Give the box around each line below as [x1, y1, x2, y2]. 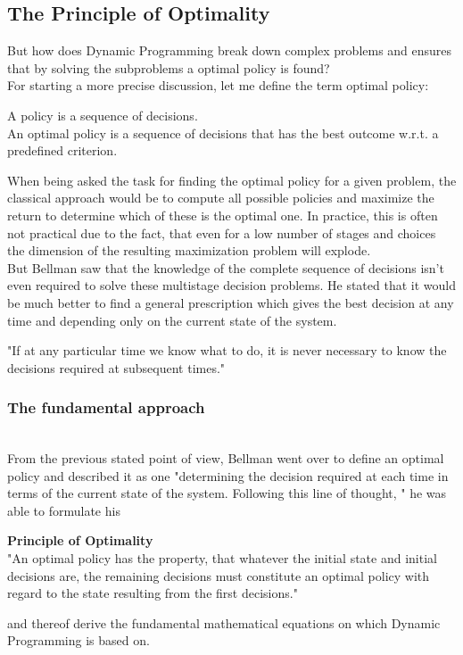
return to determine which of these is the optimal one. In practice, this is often [7, 205, 438, 224]
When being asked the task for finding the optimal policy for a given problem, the [7, 170, 457, 189]
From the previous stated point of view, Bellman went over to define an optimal [7, 449, 444, 468]
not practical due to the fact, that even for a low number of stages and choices [7, 223, 436, 242]
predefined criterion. [7, 141, 118, 160]
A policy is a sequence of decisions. [7, 105, 198, 124]
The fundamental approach [7, 396, 205, 419]
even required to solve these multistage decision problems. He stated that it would [7, 276, 456, 294]
